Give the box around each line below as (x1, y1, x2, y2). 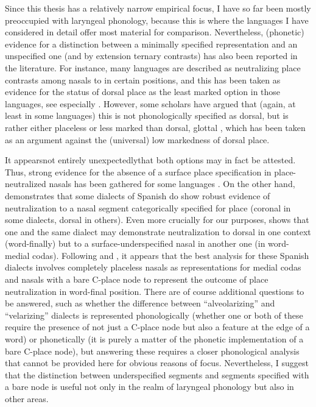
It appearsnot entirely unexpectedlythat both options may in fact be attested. (5, 154, 296, 166)
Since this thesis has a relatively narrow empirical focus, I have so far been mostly (5, 2, 311, 14)
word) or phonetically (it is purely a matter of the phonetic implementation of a (5, 333, 304, 345)
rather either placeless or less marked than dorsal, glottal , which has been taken (5, 121, 306, 133)
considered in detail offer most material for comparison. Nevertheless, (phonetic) (5, 26, 304, 38)
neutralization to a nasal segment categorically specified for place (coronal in (5, 201, 291, 214)
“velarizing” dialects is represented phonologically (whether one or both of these (5, 308, 303, 321)
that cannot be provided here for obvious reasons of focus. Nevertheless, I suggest (5, 356, 309, 369)
